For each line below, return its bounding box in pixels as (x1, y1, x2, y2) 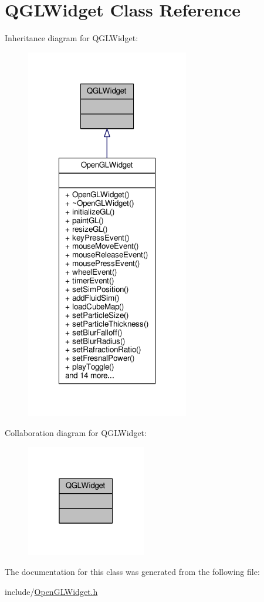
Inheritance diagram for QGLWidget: (5, 32, 138, 44)
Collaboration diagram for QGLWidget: (5, 426, 147, 438)
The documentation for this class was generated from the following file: (5, 566, 260, 578)
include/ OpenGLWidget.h (5, 585, 98, 597)
